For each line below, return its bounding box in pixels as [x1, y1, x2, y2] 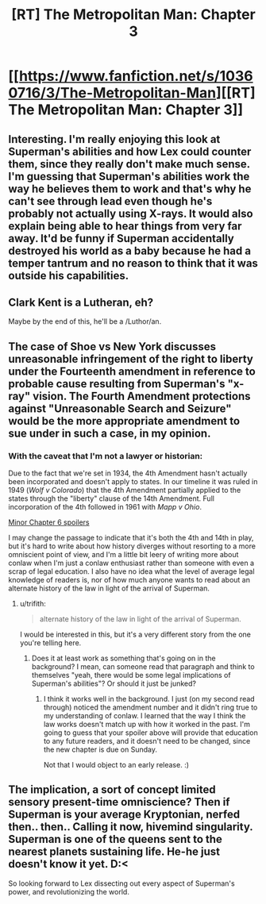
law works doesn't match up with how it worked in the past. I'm [43, 720, 250, 729]
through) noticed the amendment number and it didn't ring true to [43, 702, 258, 712]
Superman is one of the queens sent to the [8, 833, 222, 846]
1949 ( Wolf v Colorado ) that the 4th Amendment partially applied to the [8, 486, 241, 495]
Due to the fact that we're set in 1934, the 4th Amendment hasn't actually [8, 468, 248, 478]
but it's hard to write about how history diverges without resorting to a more [8, 541, 256, 551]
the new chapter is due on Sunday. [43, 744, 157, 755]
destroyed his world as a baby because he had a [8, 244, 252, 257]
